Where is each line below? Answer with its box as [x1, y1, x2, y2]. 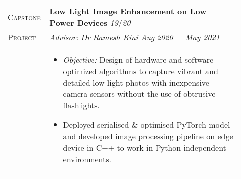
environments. [63, 153, 112, 165]
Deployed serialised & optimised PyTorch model [63, 119, 230, 130]
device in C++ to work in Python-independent [63, 142, 226, 153]
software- [184, 54, 216, 65]
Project [8, 31, 36, 43]
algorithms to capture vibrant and [99, 65, 218, 77]
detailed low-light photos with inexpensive [63, 77, 209, 88]
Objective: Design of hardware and [63, 54, 182, 65]
